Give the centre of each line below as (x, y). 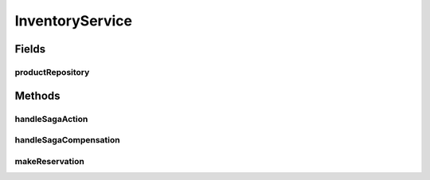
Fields (30, 49)
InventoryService (74, 21)
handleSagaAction (51, 119)
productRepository (52, 72)
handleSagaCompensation (68, 140)
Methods (37, 96)
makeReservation (50, 161)
